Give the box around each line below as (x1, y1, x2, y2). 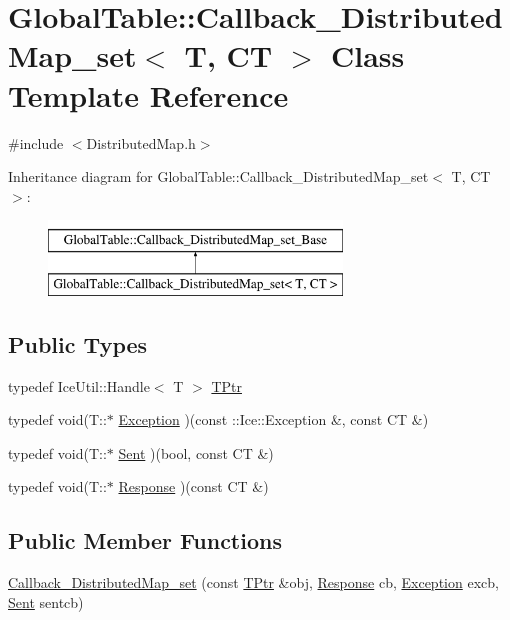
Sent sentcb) (8, 591, 84, 612)
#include (8, 132, 64, 153)
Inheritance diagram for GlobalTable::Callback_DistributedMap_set (8, 166, 429, 187)
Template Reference (8, 74, 289, 115)
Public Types (8, 328, 148, 359)
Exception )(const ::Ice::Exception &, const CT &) (118, 409, 429, 430)
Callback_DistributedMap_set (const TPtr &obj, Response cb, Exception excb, (8, 572, 499, 593)
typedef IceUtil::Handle (8, 375, 150, 396)
